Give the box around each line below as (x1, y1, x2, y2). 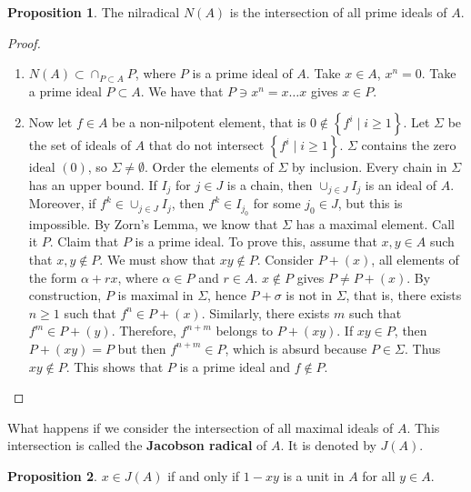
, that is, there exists (346, 286, 462, 305)
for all (362, 466, 396, 485)
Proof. (7, 33, 41, 52)
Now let (28, 113, 73, 132)
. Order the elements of (145, 157, 274, 176)
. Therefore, (111, 321, 176, 340)
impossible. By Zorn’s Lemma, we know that (28, 214, 278, 233)
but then (117, 338, 166, 357)
